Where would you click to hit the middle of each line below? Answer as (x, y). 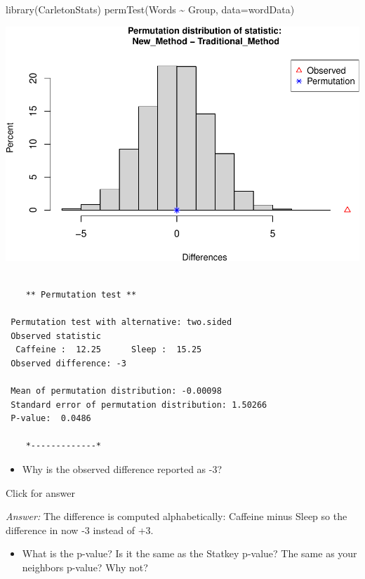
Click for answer (40, 492)
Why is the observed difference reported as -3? (122, 469)
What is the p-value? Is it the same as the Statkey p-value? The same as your (190, 553)
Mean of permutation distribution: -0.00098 (116, 391)
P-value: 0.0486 (51, 419)
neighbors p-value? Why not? (85, 567)
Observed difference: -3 (68, 363)
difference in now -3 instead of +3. (80, 530)
